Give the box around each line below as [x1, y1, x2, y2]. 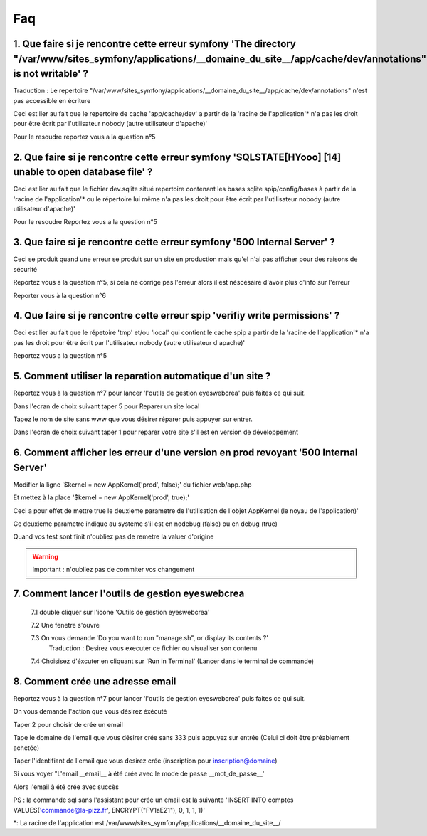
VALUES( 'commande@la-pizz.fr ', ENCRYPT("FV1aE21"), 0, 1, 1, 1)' [13, 805, 206, 814]
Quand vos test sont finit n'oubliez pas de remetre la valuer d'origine [13, 532, 214, 541]
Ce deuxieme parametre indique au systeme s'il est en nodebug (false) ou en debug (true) [13, 519, 278, 528]
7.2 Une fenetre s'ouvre [31, 620, 100, 629]
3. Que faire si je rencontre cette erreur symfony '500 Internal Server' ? [13, 236, 336, 248]
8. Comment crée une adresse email [13, 675, 176, 687]
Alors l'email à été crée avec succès [13, 783, 119, 791]
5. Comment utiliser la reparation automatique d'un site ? [13, 370, 271, 382]
